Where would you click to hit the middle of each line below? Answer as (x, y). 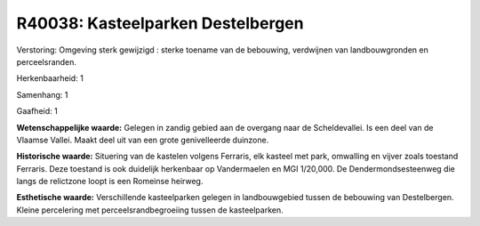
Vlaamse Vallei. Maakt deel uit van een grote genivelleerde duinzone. (143, 140)
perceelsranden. (47, 61)
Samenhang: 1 (42, 94)
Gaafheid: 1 (37, 111)
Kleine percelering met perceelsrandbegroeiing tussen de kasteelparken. (150, 210)
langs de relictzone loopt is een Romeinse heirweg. (110, 182)
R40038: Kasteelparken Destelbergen (160, 23)
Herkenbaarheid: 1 (50, 78)
